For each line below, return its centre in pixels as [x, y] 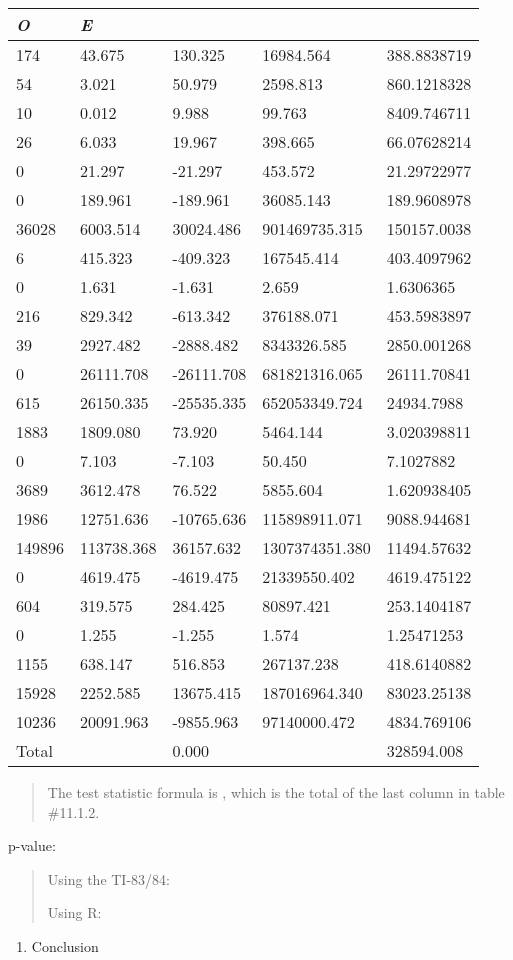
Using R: [74, 912]
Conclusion [65, 945]
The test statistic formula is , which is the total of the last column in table [276, 792]
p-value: [32, 845]
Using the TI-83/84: [108, 878]
